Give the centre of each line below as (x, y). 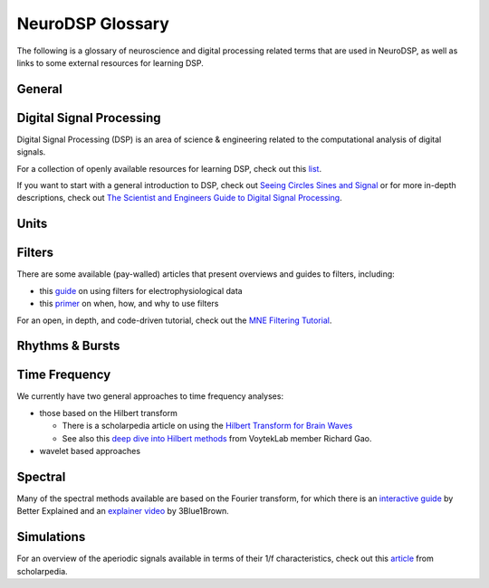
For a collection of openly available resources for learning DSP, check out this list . (169, 168)
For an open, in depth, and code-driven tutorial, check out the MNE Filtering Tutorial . (174, 320)
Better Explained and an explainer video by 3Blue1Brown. (123, 511)
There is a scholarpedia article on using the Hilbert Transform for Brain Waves (207, 426)
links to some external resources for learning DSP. (110, 62)
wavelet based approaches (90, 451)
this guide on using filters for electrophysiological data (141, 290)
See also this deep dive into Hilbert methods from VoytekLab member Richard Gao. (217, 438)
